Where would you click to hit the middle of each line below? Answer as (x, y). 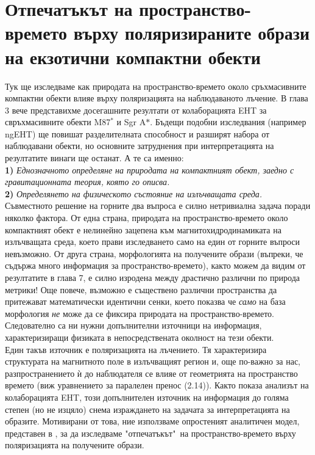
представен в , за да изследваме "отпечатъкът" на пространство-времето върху (150, 433)
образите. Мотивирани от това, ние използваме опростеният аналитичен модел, (152, 421)
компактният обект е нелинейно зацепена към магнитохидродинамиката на (143, 229)
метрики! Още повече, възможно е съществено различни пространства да (141, 289)
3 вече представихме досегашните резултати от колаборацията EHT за (136, 110)
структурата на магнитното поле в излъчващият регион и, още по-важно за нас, (153, 361)
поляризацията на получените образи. (75, 445)
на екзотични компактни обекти (133, 56)
